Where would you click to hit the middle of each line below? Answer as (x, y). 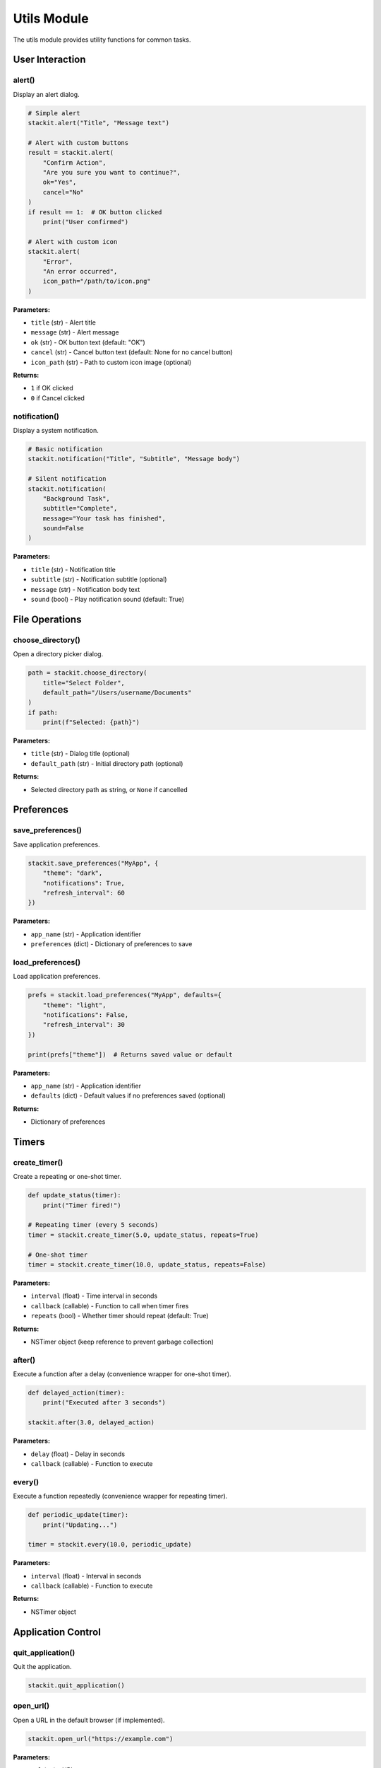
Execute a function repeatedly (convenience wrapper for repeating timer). (120, 1496)
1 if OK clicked (52, 388)
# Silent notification (67, 479)
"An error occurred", (80, 271)
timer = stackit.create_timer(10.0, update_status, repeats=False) (147, 1265)
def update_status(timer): (74, 1196)
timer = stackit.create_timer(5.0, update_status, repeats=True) (143, 1235)
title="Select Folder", (84, 683)
